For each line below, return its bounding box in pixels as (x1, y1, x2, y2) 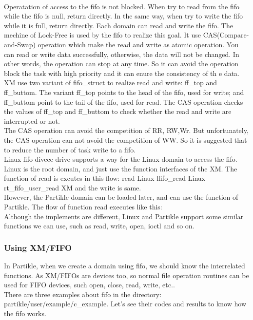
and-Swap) (4, 39, 36, 49)
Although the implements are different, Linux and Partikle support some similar (4, 211, 244, 221)
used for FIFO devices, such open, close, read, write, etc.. (4, 280, 175, 290)
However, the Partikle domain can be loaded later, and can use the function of (4, 192, 238, 202)
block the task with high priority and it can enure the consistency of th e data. (4, 68, 239, 78)
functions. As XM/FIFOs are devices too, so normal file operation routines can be (4, 270, 249, 280)
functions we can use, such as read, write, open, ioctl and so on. (4, 221, 195, 231)
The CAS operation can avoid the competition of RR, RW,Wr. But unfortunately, (4, 125, 249, 135)
